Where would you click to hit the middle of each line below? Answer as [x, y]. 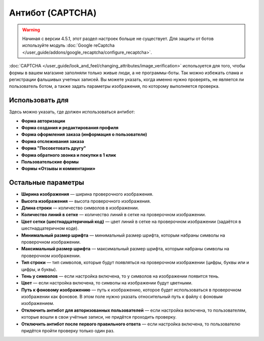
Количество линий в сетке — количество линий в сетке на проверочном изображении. [114, 215]
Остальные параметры [47, 183]
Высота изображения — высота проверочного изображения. [86, 201]
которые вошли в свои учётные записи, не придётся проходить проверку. [99, 317]
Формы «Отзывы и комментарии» [58, 169]
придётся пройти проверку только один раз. [68, 331]
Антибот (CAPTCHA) [53, 13]
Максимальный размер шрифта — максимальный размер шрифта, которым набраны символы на [125, 249]
